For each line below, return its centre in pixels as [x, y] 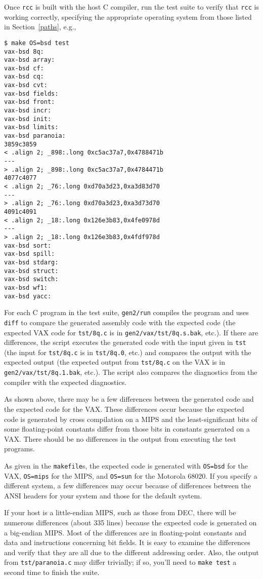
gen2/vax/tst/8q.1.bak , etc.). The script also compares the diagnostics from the [131, 372]
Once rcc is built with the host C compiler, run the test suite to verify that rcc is [131, 7]
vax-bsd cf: [24, 68]
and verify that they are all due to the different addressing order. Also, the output [131, 552]
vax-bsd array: [30, 60]
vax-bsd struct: [31, 271]
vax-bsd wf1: [26, 287]
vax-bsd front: [30, 102]
